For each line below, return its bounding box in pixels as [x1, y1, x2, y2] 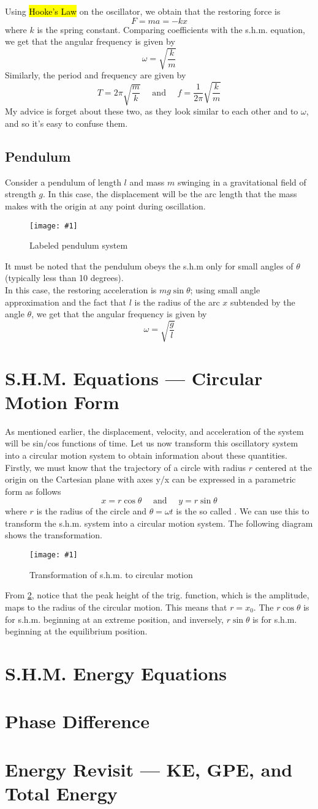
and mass [129, 175, 165, 188]
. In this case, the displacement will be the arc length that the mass [43, 187, 297, 200]
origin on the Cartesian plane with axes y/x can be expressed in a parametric [5, 473, 296, 486]
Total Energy [5, 780, 118, 805]
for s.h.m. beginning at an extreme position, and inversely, [5, 612, 224, 625]
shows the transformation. [5, 529, 102, 541]
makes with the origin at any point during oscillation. [5, 200, 206, 213]
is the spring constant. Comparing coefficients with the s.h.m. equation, [37, 23, 306, 36]
